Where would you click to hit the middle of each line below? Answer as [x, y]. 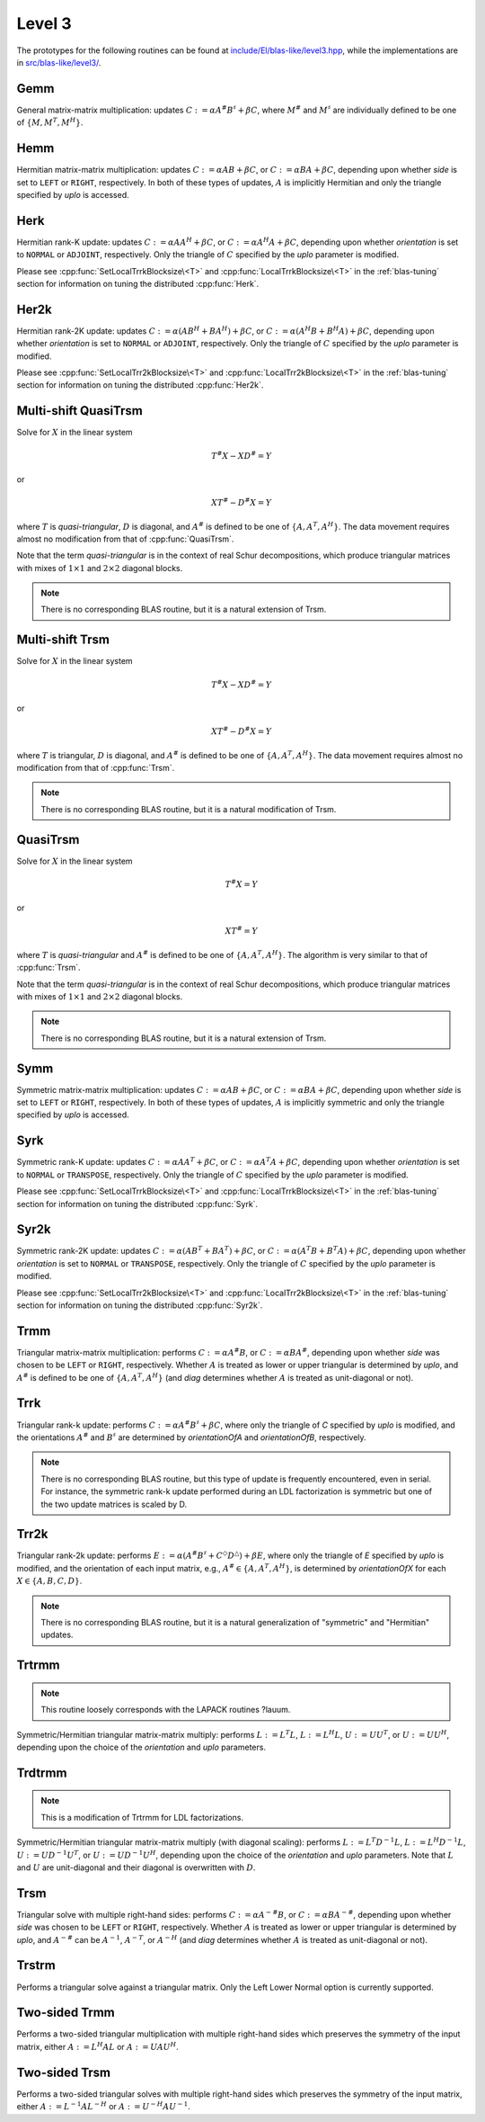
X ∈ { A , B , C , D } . [49, 1581]
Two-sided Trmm [66, 2013]
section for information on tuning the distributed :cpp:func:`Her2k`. [140, 385]
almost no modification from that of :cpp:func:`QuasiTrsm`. [125, 539]
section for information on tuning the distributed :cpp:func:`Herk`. [138, 284]
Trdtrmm [42, 1773]
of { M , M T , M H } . [50, 122]
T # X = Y [241, 884]
